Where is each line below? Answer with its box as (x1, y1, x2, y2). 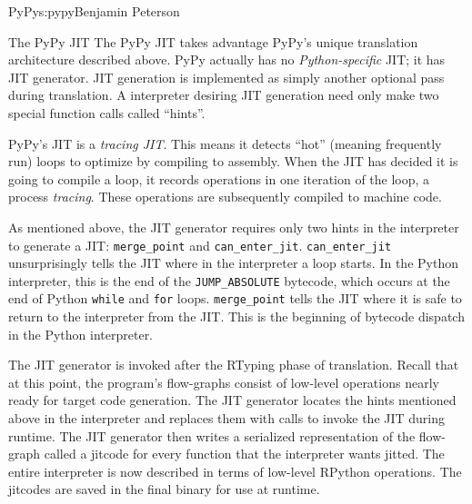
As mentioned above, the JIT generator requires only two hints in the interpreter (8, 217, 459, 236)
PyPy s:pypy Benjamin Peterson (8, 2, 180, 20)
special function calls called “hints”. (8, 103, 206, 122)
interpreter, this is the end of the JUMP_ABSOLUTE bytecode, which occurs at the (8, 271, 450, 290)
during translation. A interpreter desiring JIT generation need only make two (8, 85, 439, 104)
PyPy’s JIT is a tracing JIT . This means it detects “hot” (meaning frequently (8, 133, 442, 153)
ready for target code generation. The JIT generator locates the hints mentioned (8, 390, 457, 410)
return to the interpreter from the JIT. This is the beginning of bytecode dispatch (8, 307, 465, 326)
